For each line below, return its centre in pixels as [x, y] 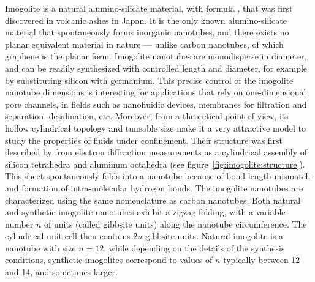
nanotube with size [40, 247]
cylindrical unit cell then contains [68, 236]
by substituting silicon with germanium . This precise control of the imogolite [149, 80]
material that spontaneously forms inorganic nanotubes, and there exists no [147, 32]
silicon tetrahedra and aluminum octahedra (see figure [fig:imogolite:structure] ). [155, 164]
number [19, 224]
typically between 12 [262, 260]
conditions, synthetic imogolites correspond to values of [109, 260]
